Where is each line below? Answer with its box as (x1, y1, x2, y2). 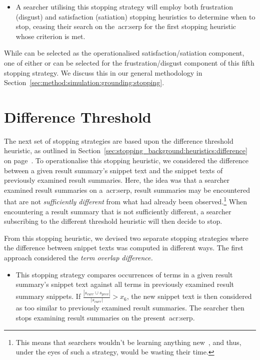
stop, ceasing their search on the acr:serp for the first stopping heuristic (15, 21, 236, 32)
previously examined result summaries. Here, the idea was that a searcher (4, 175, 229, 185)
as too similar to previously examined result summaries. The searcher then (15, 302, 244, 313)
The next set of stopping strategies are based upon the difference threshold (4, 135, 233, 146)
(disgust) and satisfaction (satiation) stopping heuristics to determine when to (15, 11, 255, 22)
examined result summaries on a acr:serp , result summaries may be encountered (4, 184, 250, 195)
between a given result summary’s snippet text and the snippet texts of (4, 165, 223, 175)
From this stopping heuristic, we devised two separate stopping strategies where (4, 232, 248, 243)
